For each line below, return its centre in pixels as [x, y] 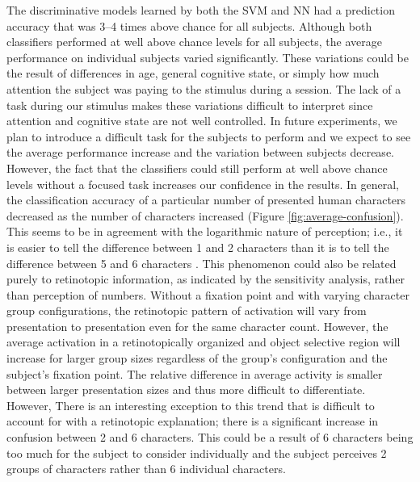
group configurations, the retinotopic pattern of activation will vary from [187, 310]
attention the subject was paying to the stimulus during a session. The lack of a [204, 88]
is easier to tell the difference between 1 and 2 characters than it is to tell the [198, 247]
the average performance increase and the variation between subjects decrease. [200, 152]
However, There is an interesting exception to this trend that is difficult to [191, 405]
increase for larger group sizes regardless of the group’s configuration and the [197, 358]
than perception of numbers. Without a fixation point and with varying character [208, 294]
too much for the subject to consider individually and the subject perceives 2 [197, 453]
